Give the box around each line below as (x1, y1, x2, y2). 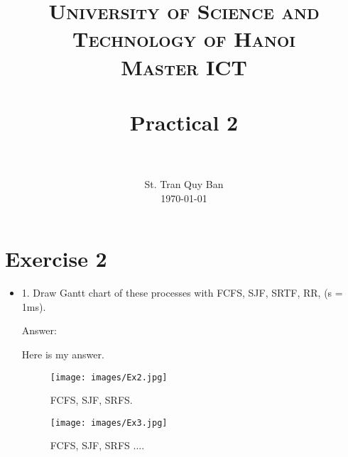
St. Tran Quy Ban (144, 177, 224, 192)
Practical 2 (129, 107, 239, 136)
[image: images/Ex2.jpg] (50, 372, 168, 382)
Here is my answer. (21, 346, 104, 361)
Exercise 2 (5, 244, 107, 273)
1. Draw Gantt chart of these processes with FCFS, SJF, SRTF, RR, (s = (21, 285, 343, 300)
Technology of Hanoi (72, 24, 295, 53)
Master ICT (121, 52, 247, 81)
